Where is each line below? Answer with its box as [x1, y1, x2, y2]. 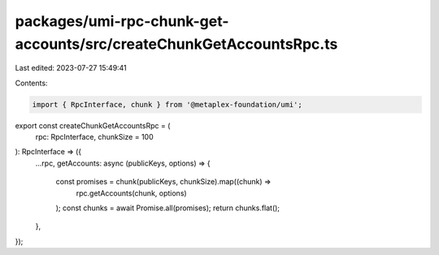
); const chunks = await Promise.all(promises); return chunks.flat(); [55, 203, 280, 213]
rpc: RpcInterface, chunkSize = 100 [35, 132, 154, 142]
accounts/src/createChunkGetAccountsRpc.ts [15, 35, 338, 53]
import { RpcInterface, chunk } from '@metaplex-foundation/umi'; [32, 100, 302, 109]
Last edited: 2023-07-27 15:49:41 [15, 63, 128, 73]
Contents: [15, 78, 48, 88]
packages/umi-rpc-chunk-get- [15, 12, 229, 30]
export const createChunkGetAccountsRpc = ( [15, 120, 171, 130]
